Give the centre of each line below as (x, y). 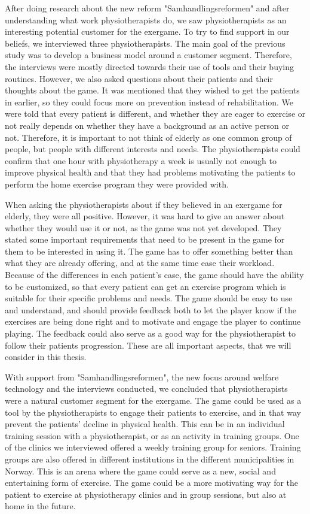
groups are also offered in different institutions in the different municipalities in (150, 459)
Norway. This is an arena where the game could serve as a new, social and (140, 471)
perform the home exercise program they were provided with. (117, 184)
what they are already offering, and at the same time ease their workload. (140, 263)
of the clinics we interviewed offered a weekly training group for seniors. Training (153, 447)
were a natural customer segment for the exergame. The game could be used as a (153, 400)
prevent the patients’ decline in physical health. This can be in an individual (145, 424)
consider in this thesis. (46, 357)
